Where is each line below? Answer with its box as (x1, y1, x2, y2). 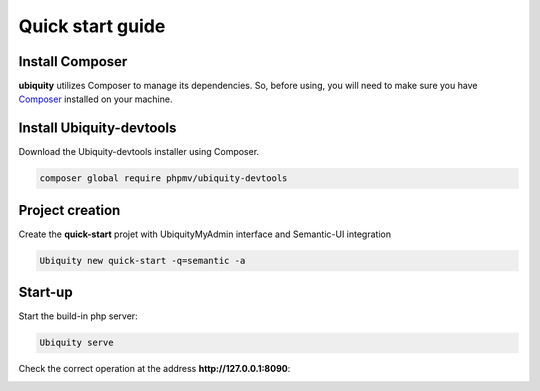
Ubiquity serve (39, 337, 114, 349)
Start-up (18, 284, 74, 301)
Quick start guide (18, 15, 166, 37)
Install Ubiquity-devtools (18, 120, 177, 137)
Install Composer (18, 53, 128, 70)
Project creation (18, 201, 121, 219)
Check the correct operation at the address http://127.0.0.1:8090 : (18, 363, 291, 375)
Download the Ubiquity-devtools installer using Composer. (18, 146, 260, 158)
